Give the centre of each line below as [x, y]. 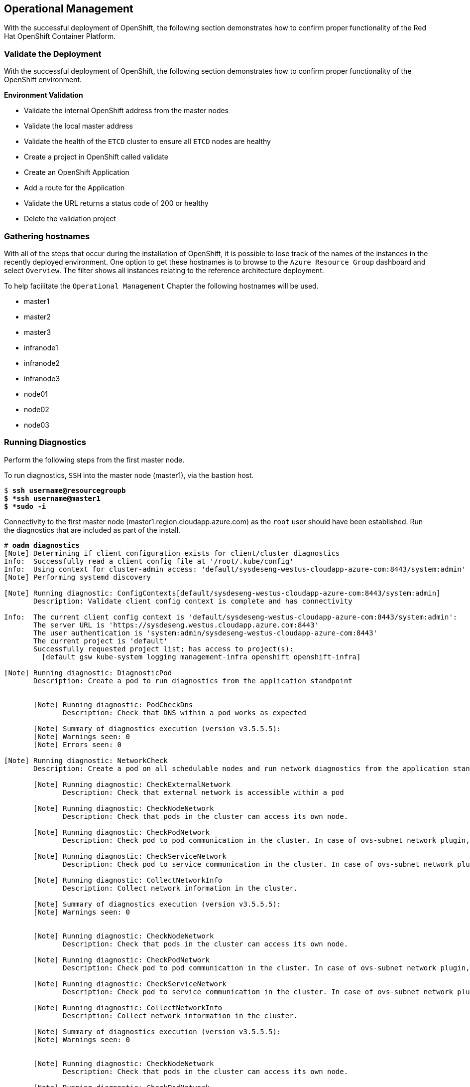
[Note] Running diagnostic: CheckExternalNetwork [132, 784]
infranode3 [42, 378]
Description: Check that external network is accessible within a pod [203, 792]
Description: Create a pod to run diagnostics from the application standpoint [193, 681]
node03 [37, 425]
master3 [38, 332]
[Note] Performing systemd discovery [78, 577]
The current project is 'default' [101, 641]
